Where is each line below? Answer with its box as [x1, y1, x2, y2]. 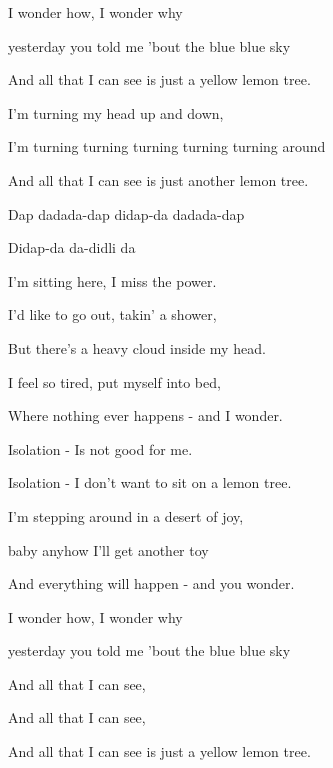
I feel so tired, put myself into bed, [8, 371, 221, 392]
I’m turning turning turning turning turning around [8, 136, 326, 157]
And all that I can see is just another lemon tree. [8, 169, 309, 190]
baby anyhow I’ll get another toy [8, 539, 209, 560]
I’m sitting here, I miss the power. [8, 270, 217, 291]
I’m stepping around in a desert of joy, [8, 505, 244, 526]
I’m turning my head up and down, [8, 102, 224, 123]
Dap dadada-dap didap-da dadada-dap [8, 203, 245, 224]
